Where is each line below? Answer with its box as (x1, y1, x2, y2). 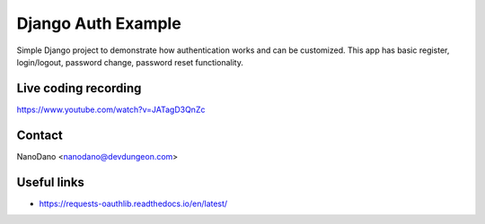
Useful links (16, 175, 85, 190)
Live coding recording (16, 81, 142, 96)
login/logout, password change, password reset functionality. (16, 56, 244, 67)
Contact (16, 127, 63, 142)
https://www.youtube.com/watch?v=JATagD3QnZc (16, 104, 206, 115)
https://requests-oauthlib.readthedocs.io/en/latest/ (39, 198, 228, 209)
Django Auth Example (16, 13, 181, 33)
